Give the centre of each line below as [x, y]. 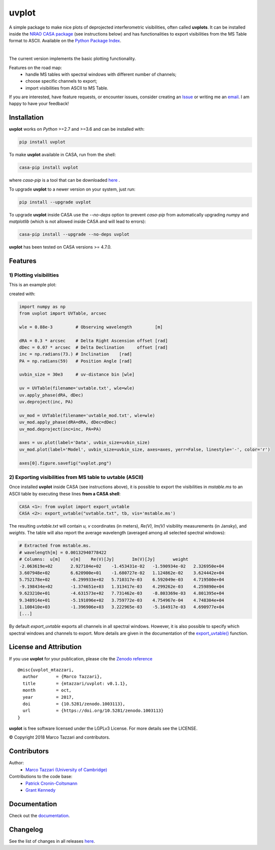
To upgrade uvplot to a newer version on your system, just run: [72, 189]
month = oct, [47, 690]
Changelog [26, 829]
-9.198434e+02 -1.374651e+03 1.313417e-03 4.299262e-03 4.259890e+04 [122, 586]
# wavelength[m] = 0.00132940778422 [63, 552]
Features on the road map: [35, 68]
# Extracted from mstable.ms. [55, 546]
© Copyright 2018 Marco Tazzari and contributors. [60, 737]
